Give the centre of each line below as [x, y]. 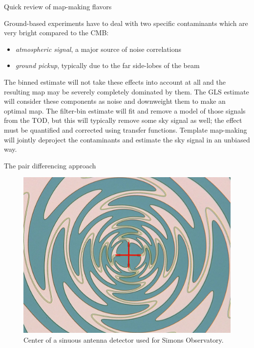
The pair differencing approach [50, 165]
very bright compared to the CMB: [56, 33]
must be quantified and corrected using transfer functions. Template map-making [126, 129]
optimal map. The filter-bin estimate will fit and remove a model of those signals [125, 110]
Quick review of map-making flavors [58, 6]
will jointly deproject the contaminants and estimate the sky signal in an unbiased [127, 139]
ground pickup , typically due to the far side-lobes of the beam [107, 65]
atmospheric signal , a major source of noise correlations [98, 49]
